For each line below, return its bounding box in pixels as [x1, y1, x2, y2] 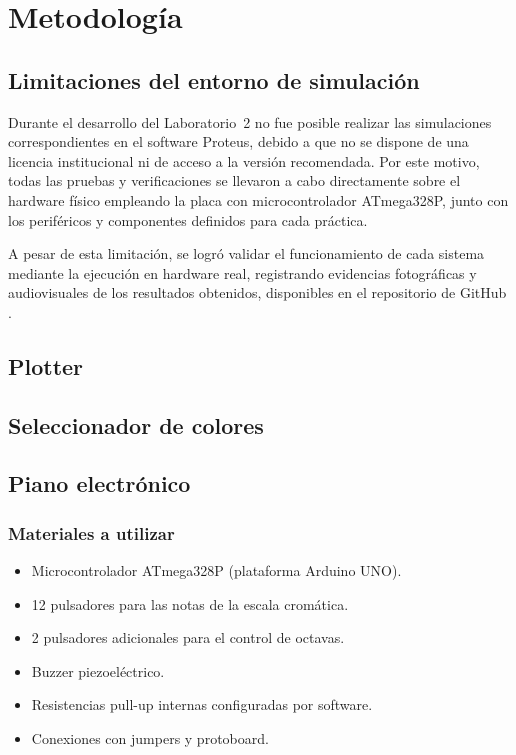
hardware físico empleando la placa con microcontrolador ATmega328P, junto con [8, 189, 509, 210]
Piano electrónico [8, 468, 191, 499]
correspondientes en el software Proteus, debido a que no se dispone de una [8, 131, 469, 152]
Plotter [8, 350, 84, 381]
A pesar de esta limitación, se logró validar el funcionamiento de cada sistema [8, 243, 485, 264]
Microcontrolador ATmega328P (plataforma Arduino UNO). [31, 560, 402, 581]
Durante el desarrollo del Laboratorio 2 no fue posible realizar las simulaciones [8, 111, 492, 132]
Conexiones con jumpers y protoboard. [31, 728, 269, 749]
